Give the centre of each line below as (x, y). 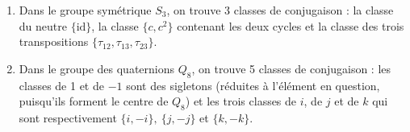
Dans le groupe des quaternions (97, 68)
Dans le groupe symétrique (85, 10)
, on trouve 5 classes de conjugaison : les (291, 68)
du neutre (43, 25)
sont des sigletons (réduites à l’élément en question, (253, 85)
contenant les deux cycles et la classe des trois (291, 25)
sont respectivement (68, 117)
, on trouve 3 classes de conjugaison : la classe (280, 10)
